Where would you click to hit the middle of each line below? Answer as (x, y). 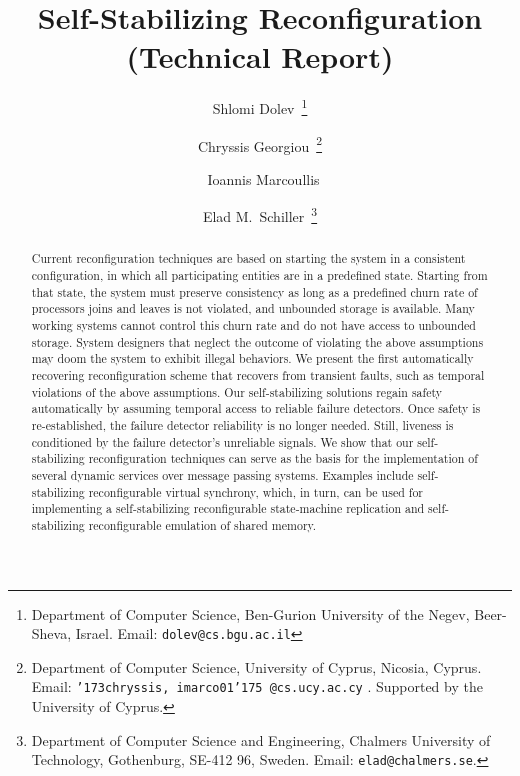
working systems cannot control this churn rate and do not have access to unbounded (253, 325)
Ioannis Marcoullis (263, 178)
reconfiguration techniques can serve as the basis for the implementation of (283, 458)
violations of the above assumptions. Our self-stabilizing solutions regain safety (237, 391)
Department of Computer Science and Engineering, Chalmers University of (261, 739)
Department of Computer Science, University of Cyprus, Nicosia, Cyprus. (256, 666)
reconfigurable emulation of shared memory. (202, 524)
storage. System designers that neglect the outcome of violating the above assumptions (257, 341)
